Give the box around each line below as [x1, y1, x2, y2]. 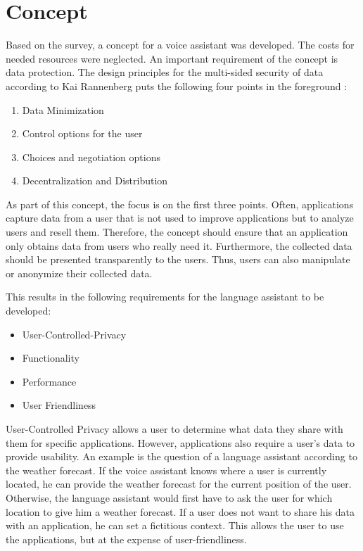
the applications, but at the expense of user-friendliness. [6, 531, 247, 546]
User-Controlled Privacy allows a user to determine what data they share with [6, 422, 343, 436]
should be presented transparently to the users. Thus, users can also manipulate [6, 252, 350, 267]
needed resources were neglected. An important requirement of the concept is [6, 51, 338, 65]
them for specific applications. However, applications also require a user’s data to [6, 435, 355, 450]
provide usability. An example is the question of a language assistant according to [6, 449, 357, 464]
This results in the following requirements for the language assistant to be [6, 289, 324, 304]
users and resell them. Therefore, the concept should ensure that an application [6, 224, 348, 239]
